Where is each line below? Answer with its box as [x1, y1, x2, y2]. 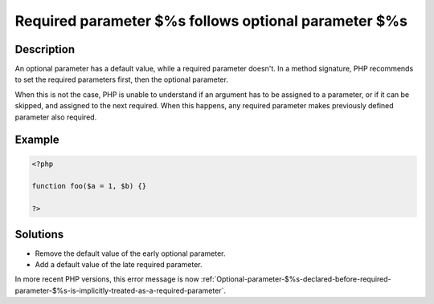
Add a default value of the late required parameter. [35, 260, 203, 270]
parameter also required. [14, 112, 97, 122]
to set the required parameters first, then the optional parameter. [14, 75, 229, 84]
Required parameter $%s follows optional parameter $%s [14, 12, 407, 30]
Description [14, 43, 76, 56]
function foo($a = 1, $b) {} [31, 181, 147, 191]
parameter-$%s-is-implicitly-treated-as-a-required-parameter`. [14, 286, 227, 295]
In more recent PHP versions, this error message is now [14, 274, 200, 284]
